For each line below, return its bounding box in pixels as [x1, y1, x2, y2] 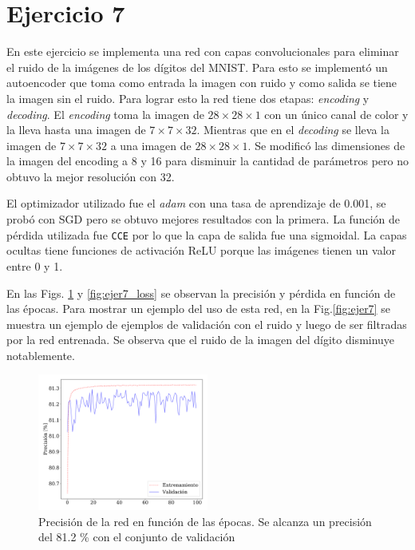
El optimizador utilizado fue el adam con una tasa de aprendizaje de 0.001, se [6, 195, 386, 212]
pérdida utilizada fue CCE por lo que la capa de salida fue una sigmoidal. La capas [6, 226, 407, 243]
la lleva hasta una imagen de [6, 121, 146, 138]
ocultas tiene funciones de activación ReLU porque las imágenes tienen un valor [6, 242, 397, 259]
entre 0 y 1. [6, 257, 63, 274]
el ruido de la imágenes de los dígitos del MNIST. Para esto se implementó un [6, 58, 388, 75]
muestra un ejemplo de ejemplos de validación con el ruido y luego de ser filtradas [6, 315, 407, 332]
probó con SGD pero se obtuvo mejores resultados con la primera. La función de [6, 211, 400, 228]
